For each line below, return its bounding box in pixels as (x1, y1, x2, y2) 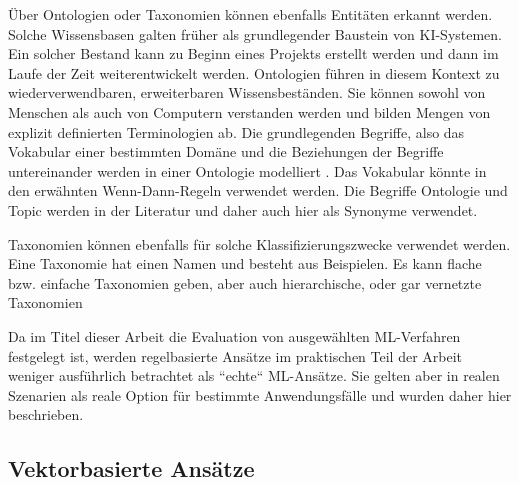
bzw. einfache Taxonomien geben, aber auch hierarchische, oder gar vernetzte (8, 272, 482, 293)
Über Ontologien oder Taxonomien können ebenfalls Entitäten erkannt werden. (8, 4, 493, 24)
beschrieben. (8, 404, 84, 425)
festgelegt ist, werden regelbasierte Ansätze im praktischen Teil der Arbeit (8, 345, 463, 366)
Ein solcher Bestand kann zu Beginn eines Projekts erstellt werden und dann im (8, 43, 499, 64)
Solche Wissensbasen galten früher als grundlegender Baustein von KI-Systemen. (8, 23, 503, 44)
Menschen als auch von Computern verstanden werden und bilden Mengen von (8, 101, 491, 122)
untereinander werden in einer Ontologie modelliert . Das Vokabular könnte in (8, 160, 487, 181)
